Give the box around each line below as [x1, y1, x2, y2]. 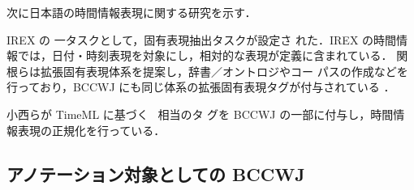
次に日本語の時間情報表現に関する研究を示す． [6, 4, 257, 20]
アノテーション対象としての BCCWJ [6, 161, 305, 186]
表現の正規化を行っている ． [17, 121, 166, 138]
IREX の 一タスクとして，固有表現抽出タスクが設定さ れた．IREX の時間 [6, 31, 397, 48]
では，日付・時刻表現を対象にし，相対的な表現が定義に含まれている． [17, 47, 393, 64]
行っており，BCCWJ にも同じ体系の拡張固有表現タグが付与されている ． [6, 78, 395, 95]
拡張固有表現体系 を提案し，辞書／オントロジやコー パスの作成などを [40, 62, 408, 79]
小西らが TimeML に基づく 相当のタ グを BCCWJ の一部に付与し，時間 [6, 105, 394, 122]
